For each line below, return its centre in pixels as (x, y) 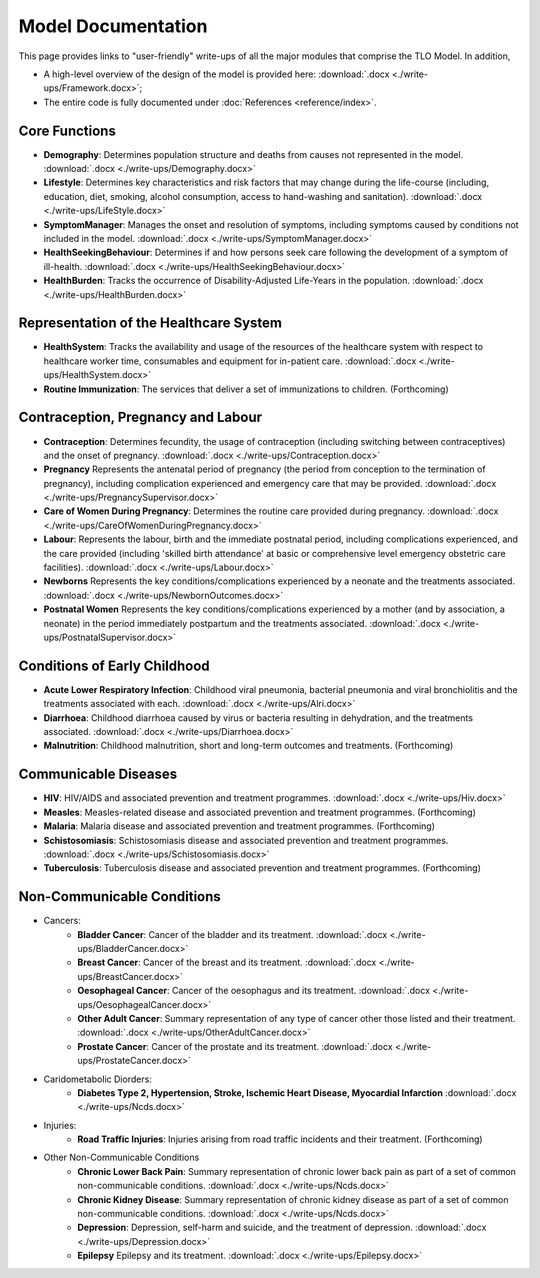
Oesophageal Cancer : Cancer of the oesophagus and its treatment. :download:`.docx (253, 991)
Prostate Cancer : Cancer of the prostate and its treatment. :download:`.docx (235, 1046)
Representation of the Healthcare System (150, 323)
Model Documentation (113, 26)
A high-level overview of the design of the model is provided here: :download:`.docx (216, 74)
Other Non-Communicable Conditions (121, 1157)
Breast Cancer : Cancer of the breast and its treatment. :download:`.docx (227, 962)
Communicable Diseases (98, 774)
